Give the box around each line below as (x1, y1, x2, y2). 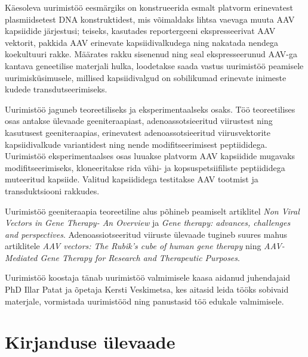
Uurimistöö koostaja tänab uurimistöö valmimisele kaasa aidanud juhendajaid (5, 271, 291, 284)
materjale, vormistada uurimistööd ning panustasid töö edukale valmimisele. (5, 294, 284, 307)
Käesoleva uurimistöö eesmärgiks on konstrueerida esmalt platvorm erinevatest (5, 1, 293, 13)
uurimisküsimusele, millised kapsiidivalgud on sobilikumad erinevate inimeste (5, 71, 287, 83)
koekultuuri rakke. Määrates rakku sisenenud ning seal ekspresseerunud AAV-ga (5, 48, 298, 60)
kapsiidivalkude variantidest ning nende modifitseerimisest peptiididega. (5, 138, 267, 150)
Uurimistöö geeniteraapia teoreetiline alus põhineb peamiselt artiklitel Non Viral (5, 204, 300, 217)
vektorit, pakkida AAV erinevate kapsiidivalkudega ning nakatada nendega (5, 36, 278, 48)
